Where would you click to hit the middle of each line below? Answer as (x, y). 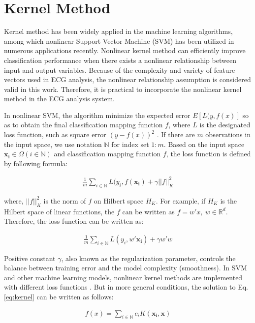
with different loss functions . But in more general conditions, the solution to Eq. (126, 287)
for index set (130, 144)
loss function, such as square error (55, 134)
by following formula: (36, 163)
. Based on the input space (204, 144)
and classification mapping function (107, 154)
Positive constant (30, 258)
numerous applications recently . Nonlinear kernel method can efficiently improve (125, 50)
